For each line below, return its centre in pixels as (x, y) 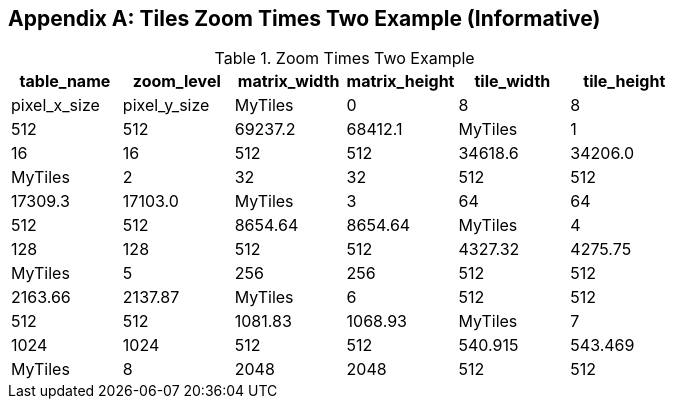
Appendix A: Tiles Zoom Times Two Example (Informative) (304, 18)
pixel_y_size (166, 105)
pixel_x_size (55, 105)
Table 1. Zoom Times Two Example (344, 58)
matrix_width (288, 81)
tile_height (624, 81)
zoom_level (176, 81)
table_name (65, 81)
